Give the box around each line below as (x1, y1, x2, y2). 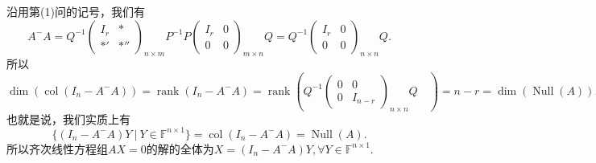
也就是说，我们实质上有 (6, 110, 130, 127)
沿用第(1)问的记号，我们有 (6, 3, 145, 19)
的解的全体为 (146, 140, 214, 157)
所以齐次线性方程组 (6, 140, 108, 157)
